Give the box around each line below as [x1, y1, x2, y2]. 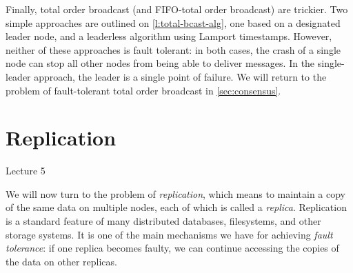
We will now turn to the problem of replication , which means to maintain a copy [6, 186, 346, 201]
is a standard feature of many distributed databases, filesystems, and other [6, 214, 321, 228]
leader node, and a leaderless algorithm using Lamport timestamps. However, [6, 29, 332, 43]
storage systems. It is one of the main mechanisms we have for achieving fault [6, 227, 333, 241]
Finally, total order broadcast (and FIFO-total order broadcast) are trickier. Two [6, 2, 348, 16]
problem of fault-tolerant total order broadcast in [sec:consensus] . [6, 83, 281, 97]
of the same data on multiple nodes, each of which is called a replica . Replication [6, 200, 347, 214]
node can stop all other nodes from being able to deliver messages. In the [6, 56, 315, 70]
